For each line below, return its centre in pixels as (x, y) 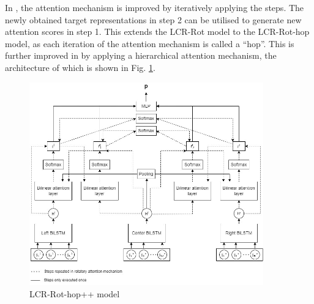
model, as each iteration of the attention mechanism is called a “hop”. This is (150, 43)
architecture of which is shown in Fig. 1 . (80, 67)
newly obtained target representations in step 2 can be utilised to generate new (153, 19)
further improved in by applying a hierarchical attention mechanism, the (141, 55)
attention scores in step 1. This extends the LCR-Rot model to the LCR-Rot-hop (157, 32)
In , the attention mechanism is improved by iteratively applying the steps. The (155, 7)
